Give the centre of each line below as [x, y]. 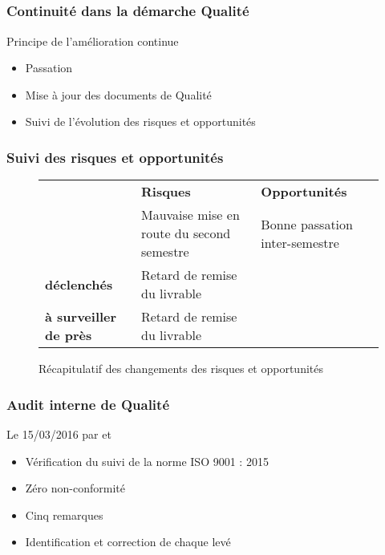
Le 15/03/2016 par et [59, 434]
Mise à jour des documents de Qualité [118, 94]
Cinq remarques [64, 514]
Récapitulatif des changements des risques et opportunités [181, 369]
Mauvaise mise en [190, 215]
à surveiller [81, 317]
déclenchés [79, 284]
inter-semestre [300, 242]
